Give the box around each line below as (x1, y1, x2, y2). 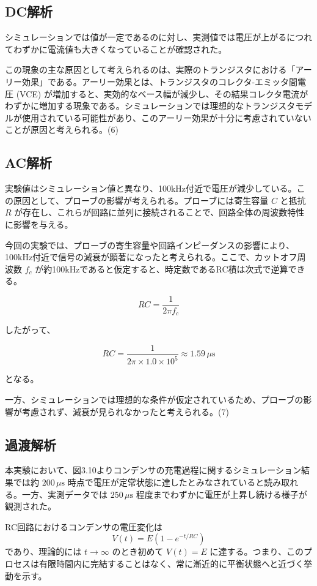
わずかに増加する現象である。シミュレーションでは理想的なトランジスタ (5, 99, 296, 112)
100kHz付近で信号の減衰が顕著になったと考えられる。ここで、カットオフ (5, 250, 297, 263)
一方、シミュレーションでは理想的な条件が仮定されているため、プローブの (5, 393, 304, 406)
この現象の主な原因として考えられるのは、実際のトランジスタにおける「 (5, 63, 296, 76)
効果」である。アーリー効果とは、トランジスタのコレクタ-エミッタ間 (21, 75, 298, 88)
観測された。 (5, 500, 56, 513)
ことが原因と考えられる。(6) (5, 123, 118, 136)
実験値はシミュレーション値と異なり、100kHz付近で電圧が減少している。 (5, 182, 297, 195)
